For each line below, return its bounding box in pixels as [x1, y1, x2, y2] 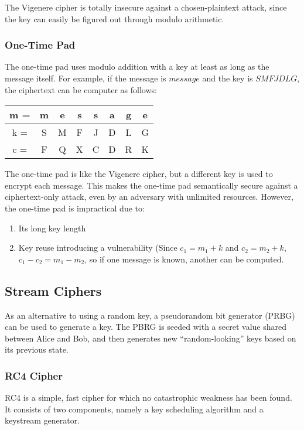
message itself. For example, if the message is [5, 72, 166, 84]
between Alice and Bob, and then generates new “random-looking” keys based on [5, 332, 296, 344]
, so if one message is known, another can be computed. [84, 252, 284, 265]
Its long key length [18, 221, 86, 234]
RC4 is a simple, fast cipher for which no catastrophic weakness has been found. [5, 391, 292, 404]
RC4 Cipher [5, 368, 63, 383]
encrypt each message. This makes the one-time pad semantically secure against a [5, 179, 298, 191]
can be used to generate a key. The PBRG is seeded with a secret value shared [5, 320, 286, 333]
